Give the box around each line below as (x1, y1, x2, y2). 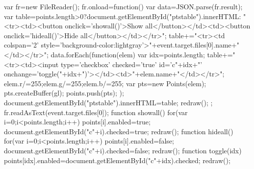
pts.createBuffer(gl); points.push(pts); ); (4, 88, 124, 98)
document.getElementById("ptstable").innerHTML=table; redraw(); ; (4, 97, 213, 107)
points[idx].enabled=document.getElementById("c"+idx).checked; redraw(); (4, 155, 230, 165)
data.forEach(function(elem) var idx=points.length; (51, 49, 205, 59)
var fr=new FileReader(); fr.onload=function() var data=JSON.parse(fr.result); (4, 1, 243, 11)
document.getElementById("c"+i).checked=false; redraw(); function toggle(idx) (4, 145, 242, 155)
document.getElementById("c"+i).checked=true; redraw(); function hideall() (4, 126, 233, 136)
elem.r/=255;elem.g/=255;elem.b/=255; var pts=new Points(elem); (4, 78, 206, 88)
